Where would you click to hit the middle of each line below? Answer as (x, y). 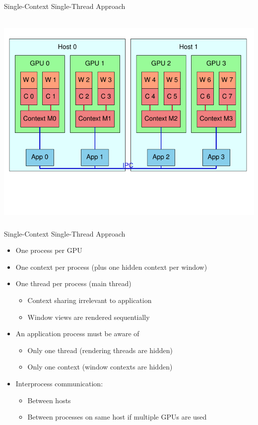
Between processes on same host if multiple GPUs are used (117, 417)
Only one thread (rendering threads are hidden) (100, 350)
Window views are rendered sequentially (89, 317)
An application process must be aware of (77, 334)
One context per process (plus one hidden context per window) (111, 267)
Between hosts (49, 400)
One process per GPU (49, 250)
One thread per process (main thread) (73, 283)
